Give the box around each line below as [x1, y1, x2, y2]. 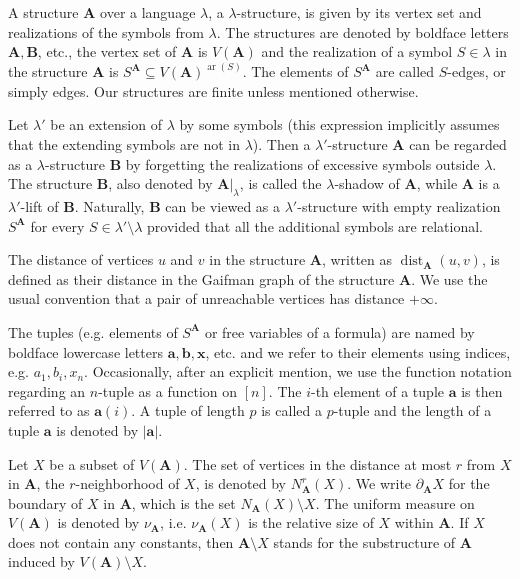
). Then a [252, 134, 311, 154]
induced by [8, 551, 75, 572]
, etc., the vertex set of [37, 41, 177, 62]
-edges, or [447, 61, 506, 82]
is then [461, 380, 503, 401]
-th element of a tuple [311, 380, 444, 401]
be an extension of [50, 114, 162, 135]
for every [30, 215, 85, 236]
